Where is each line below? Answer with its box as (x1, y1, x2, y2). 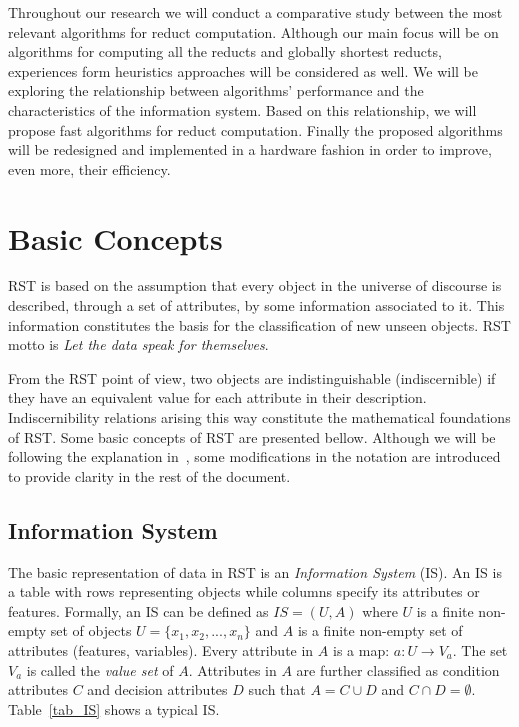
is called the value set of (26, 659, 174, 680)
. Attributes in (188, 659, 277, 680)
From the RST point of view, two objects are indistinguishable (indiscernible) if (8, 367, 496, 388)
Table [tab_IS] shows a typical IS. (8, 698, 220, 719)
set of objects (50, 620, 132, 641)
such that (248, 679, 306, 700)
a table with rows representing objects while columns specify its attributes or (8, 581, 480, 602)
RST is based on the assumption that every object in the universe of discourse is (8, 275, 502, 296)
